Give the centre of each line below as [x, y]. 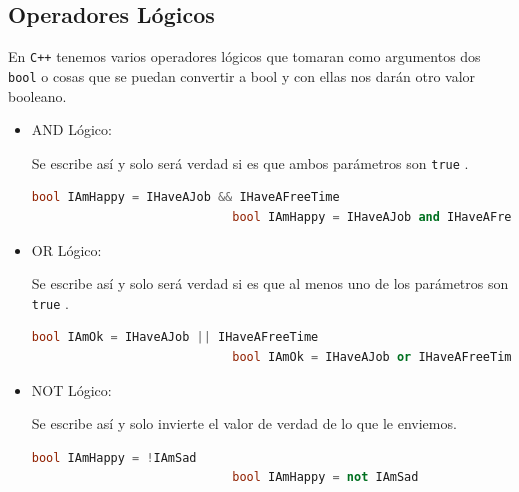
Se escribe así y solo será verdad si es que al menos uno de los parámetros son [270, 283]
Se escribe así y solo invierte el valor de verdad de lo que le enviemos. [244, 423]
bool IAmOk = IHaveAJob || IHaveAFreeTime [175, 337]
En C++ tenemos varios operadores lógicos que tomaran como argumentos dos [244, 56]
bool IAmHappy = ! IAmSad [114, 457]
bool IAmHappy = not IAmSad [325, 477]
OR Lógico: [66, 249]
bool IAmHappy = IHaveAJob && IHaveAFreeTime [185, 197]
